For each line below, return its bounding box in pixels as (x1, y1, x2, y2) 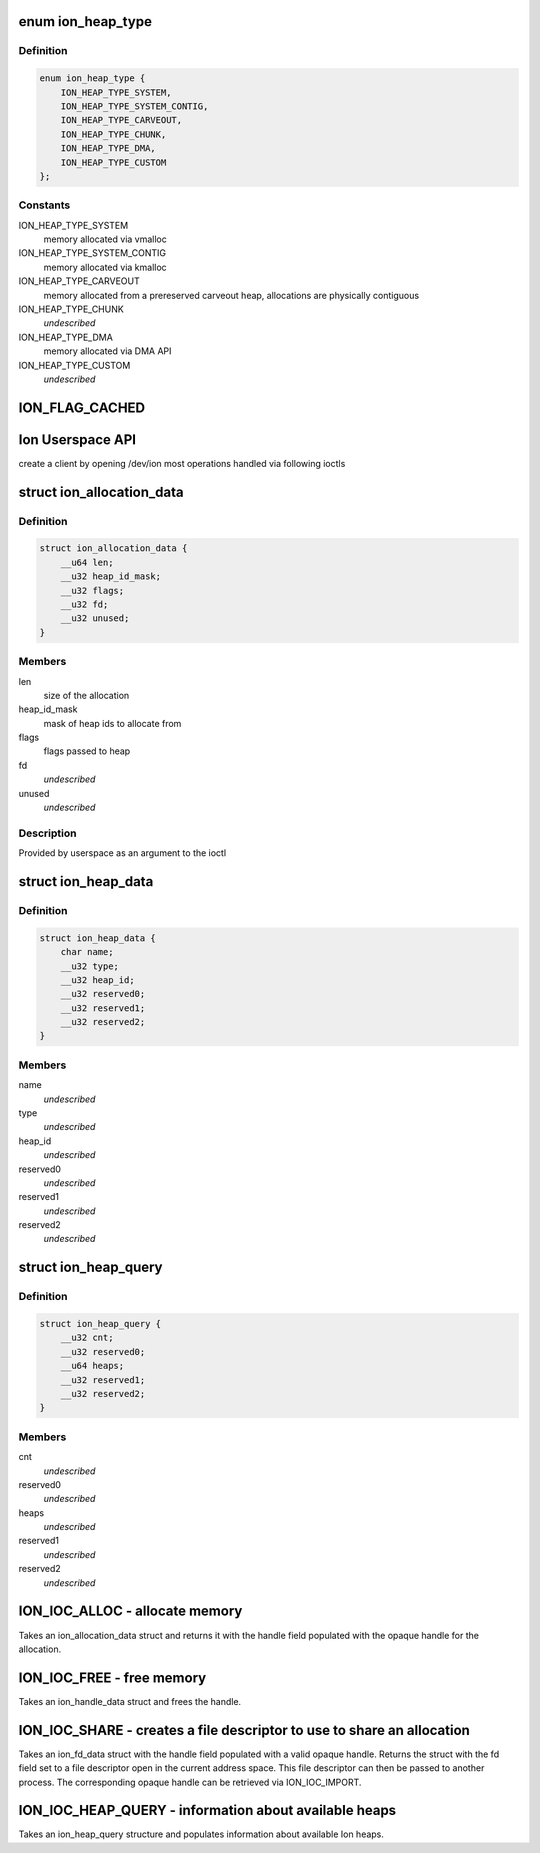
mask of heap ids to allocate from (43, 717, 182, 729)
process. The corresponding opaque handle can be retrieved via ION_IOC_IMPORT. (18, 1776, 362, 1788)
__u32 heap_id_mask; (60, 571, 162, 582)
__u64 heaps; (60, 1360, 125, 1372)
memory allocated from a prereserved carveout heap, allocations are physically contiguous (43, 289, 420, 301)
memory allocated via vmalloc (43, 233, 167, 245)
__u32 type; (60, 960, 120, 972)
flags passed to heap (43, 745, 131, 757)
